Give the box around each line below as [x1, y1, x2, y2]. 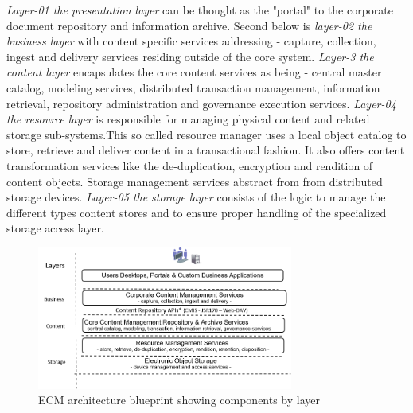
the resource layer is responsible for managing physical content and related [6, 111, 370, 127]
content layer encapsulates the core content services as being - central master [6, 64, 382, 80]
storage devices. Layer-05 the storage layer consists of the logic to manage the [6, 189, 386, 205]
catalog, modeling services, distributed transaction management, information [6, 79, 380, 95]
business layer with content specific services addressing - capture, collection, [6, 33, 376, 49]
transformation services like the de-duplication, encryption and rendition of [6, 157, 373, 173]
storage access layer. [6, 220, 104, 236]
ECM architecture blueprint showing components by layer [38, 392, 321, 408]
